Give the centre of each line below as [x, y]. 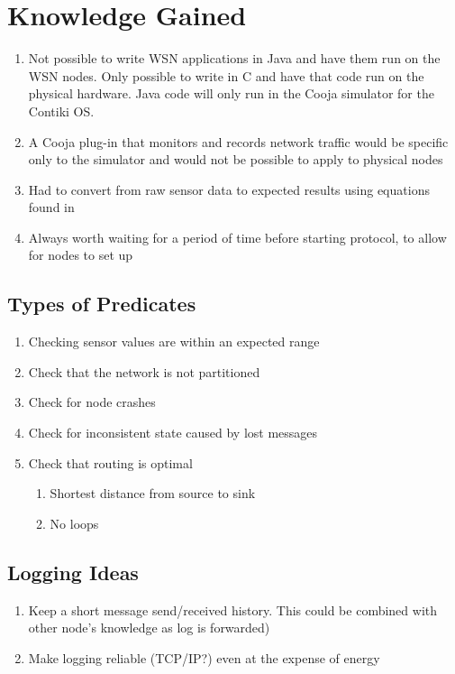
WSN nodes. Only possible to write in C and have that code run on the [226, 75]
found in [51, 207]
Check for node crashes [92, 402]
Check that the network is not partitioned [144, 371]
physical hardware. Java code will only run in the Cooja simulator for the [231, 93]
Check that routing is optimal [110, 462]
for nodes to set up [81, 255]
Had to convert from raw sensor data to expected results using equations [229, 189]
